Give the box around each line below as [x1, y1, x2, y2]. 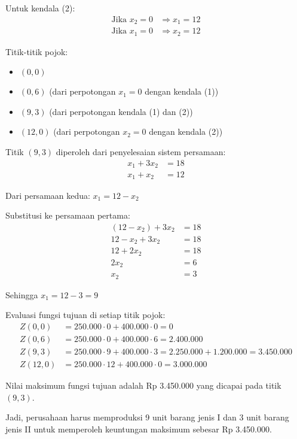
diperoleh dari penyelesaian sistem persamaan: [56, 145, 226, 158]
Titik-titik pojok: [5, 45, 68, 57]
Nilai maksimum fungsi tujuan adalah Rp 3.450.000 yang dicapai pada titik [5, 379, 281, 391]
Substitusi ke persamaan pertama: [5, 209, 130, 222]
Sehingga [5, 288, 38, 301]
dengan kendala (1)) [145, 85, 219, 98]
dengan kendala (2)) [149, 125, 223, 138]
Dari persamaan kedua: [5, 189, 90, 201]
